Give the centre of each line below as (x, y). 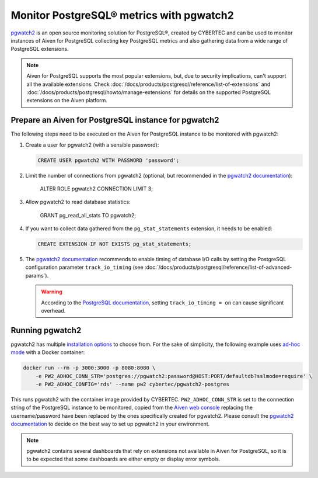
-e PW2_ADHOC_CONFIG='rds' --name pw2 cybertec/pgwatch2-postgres (132, 385)
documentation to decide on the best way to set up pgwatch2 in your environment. (110, 424)
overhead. (53, 311)
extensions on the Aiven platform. (67, 101)
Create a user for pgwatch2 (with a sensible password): (92, 145)
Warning (52, 292)
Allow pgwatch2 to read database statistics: (78, 202)
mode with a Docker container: (48, 352)
